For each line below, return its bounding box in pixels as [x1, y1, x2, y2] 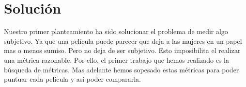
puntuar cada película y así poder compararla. [4, 74, 141, 84]
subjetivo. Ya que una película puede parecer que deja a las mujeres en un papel [4, 35, 242, 46]
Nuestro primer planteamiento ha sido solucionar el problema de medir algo [4, 26, 228, 36]
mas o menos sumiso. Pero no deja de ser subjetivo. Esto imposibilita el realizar [4, 45, 241, 55]
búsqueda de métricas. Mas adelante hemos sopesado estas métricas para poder [4, 64, 239, 74]
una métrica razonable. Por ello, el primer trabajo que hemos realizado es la [4, 54, 229, 65]
